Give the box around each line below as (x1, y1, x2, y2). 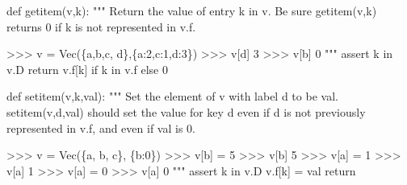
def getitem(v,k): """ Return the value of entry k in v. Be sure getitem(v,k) (6, 2, 377, 18)
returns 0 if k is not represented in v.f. (6, 18, 196, 35)
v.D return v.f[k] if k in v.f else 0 (6, 60, 168, 77)
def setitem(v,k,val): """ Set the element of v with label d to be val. (6, 88, 338, 105)
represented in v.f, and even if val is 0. (6, 119, 195, 136)
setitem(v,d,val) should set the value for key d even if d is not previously (6, 103, 366, 120)
